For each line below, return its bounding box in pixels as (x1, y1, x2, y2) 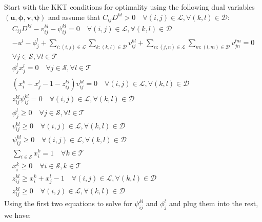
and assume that (48, 11, 100, 22)
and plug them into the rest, (169, 198, 258, 209)
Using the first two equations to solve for (4, 198, 132, 209)
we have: (4, 209, 31, 220)
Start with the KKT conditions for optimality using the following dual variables (4, 2, 255, 12)
